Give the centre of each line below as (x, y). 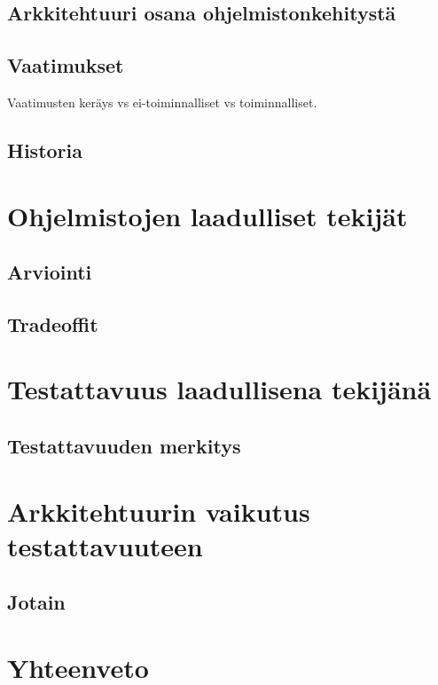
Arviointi (50, 272)
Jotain (36, 602)
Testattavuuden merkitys (124, 446)
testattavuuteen (105, 545)
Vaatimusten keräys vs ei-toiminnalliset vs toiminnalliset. (162, 102)
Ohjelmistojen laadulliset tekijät (207, 215)
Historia (45, 150)
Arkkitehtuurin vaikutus (159, 511)
